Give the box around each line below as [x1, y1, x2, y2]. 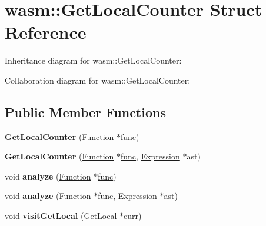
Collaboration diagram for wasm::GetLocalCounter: [5, 74, 191, 86]
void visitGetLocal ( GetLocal [5, 210, 117, 222]
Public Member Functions [5, 102, 166, 121]
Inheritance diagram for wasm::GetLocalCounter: [5, 54, 182, 67]
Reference [5, 20, 87, 44]
